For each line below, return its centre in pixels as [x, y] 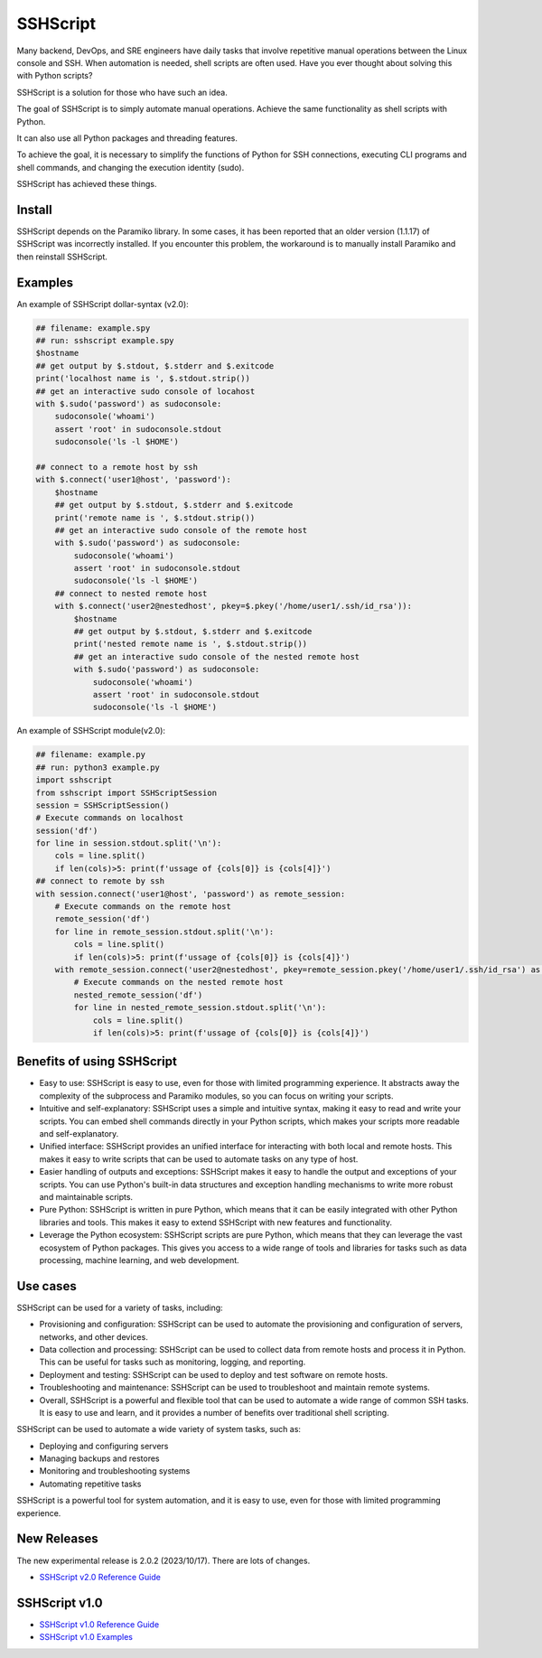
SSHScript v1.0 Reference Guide [99, 1624]
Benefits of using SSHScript [97, 1062]
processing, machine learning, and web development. [139, 1260]
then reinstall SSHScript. [62, 257]
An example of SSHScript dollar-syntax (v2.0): [103, 304]
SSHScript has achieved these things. [87, 184]
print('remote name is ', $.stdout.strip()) [155, 518]
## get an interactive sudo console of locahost [145, 391]
